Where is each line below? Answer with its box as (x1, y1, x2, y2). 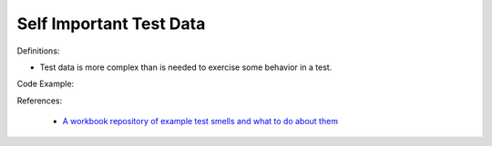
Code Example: (16, 78, 75, 90)
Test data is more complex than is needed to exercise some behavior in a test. (39, 62, 333, 73)
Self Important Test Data (16, 14, 206, 34)
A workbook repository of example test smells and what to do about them (62, 116, 339, 127)
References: (16, 95, 63, 106)
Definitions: (16, 45, 60, 56)
